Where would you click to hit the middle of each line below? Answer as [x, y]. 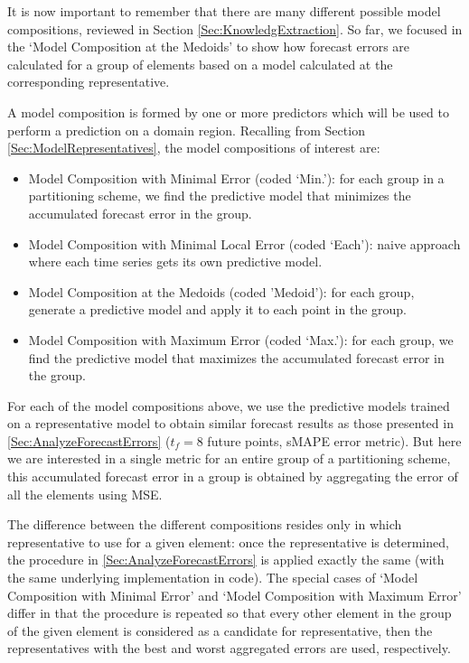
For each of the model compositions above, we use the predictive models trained [229, 405]
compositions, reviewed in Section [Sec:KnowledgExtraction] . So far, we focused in [235, 28]
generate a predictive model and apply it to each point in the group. [217, 309]
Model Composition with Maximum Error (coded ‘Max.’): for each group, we [241, 339]
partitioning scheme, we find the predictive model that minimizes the [220, 196]
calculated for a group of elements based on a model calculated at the [200, 64]
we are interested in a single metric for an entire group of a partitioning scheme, [229, 458]
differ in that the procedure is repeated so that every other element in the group [230, 613]
